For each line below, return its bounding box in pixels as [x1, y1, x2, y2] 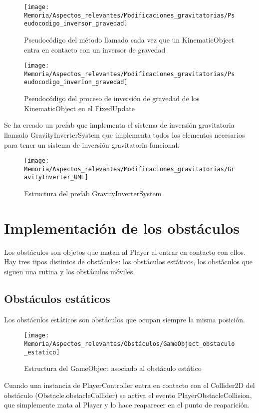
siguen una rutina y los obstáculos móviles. [4, 266, 135, 276]
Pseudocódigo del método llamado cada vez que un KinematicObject [24, 34, 235, 45]
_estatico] [24, 348, 60, 356]
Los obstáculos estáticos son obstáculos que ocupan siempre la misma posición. [4, 314, 245, 324]
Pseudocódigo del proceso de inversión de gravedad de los [24, 93, 200, 104]
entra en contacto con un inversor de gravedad [24, 44, 166, 55]
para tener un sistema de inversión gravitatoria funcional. [4, 139, 180, 150]
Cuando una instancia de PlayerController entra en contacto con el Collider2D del [4, 379, 255, 390]
